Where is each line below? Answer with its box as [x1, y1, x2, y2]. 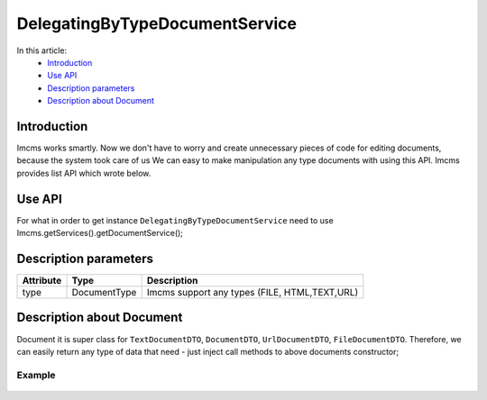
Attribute [22, 275, 62, 286]
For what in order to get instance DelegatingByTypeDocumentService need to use [16, 214, 334, 225]
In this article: [16, 45, 68, 56]
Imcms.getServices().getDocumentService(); [16, 228, 184, 239]
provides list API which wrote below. [16, 168, 152, 178]
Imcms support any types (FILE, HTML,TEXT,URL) [146, 286, 359, 298]
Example [16, 368, 56, 381]
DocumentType [71, 286, 137, 298]
